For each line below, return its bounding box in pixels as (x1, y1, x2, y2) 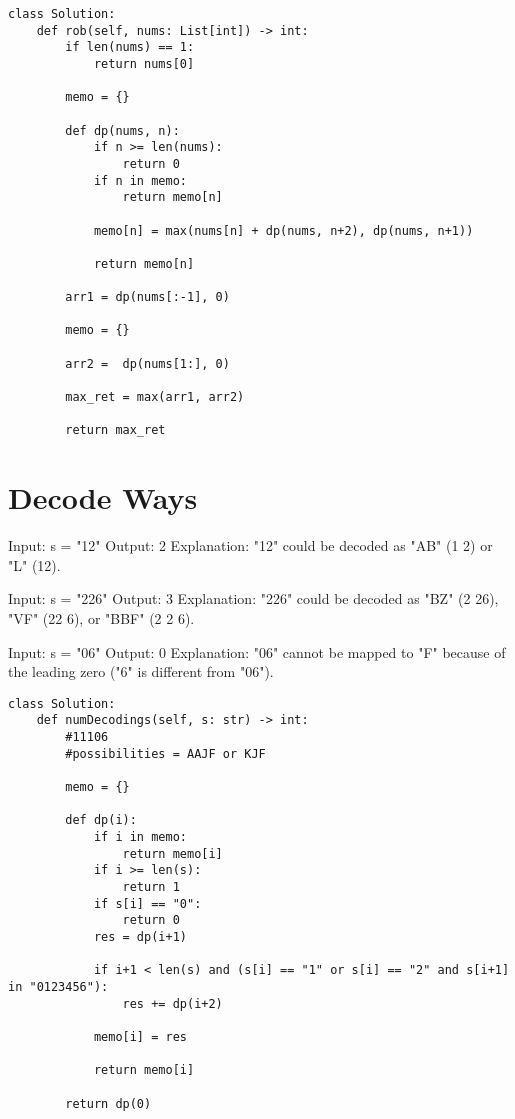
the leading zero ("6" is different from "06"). (8, 661, 274, 682)
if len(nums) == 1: (65, 40, 195, 55)
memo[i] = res (93, 1029, 187, 1044)
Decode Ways (8, 477, 198, 518)
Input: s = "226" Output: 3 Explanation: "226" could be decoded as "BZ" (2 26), (8, 588, 499, 609)
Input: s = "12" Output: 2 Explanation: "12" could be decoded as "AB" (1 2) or (8, 535, 493, 556)
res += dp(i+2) (122, 996, 223, 1011)
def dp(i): (65, 813, 137, 828)
